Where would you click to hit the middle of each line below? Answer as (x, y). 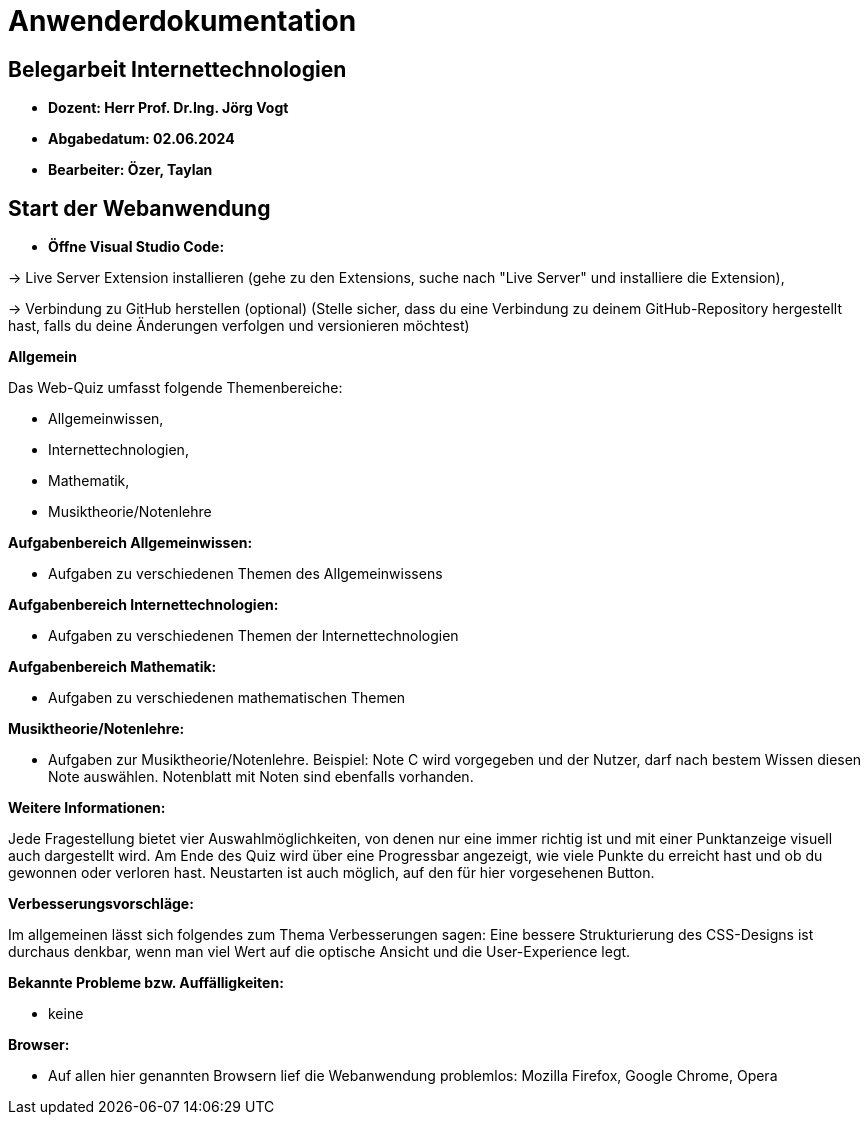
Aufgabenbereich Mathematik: (112, 667)
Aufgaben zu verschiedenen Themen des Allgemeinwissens (245, 574)
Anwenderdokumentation (182, 21)
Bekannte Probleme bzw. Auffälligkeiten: (146, 983)
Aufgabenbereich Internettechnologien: (143, 605)
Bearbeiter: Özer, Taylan (130, 170)
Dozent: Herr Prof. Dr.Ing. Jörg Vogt (168, 108)
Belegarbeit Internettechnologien (177, 69)
